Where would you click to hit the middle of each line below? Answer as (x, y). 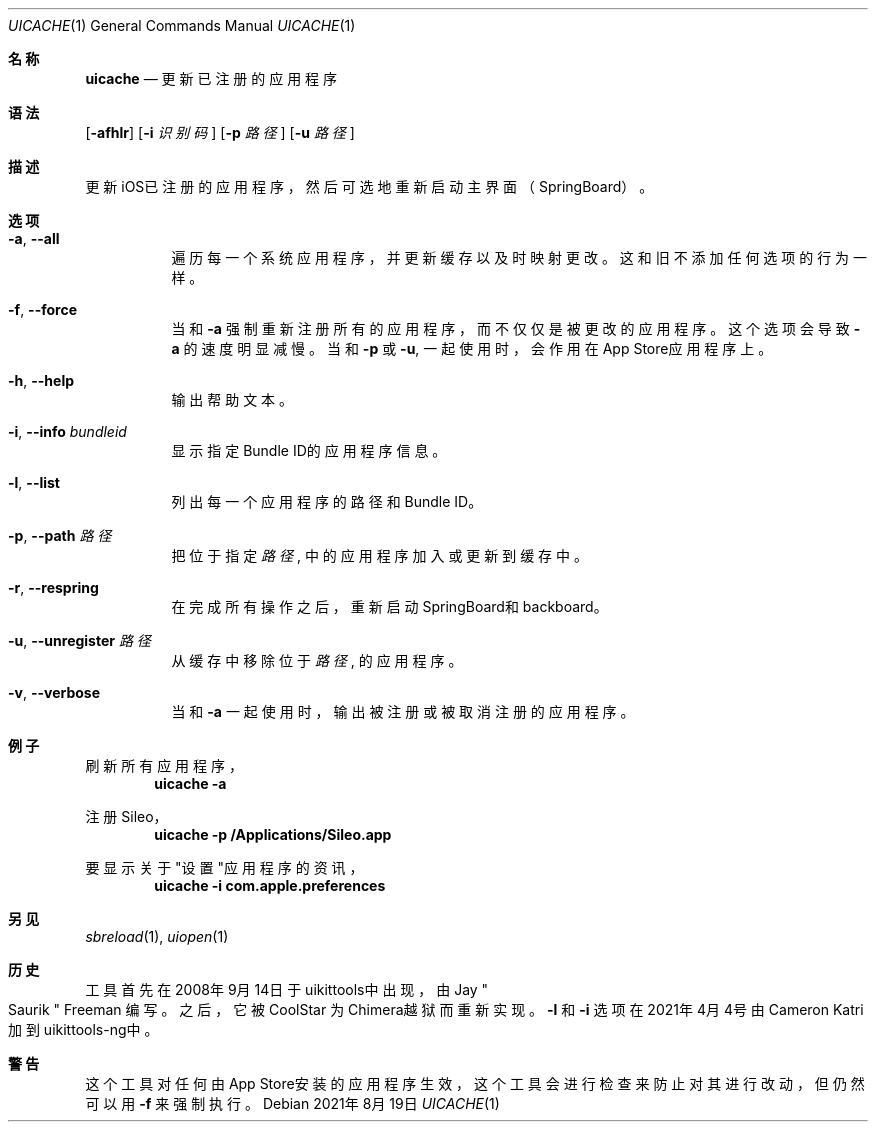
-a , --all (34, 238)
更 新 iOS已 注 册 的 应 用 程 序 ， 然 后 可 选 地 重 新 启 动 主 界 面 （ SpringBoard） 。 (369, 186)
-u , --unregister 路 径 (79, 640)
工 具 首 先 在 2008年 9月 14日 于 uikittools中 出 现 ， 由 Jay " (287, 989)
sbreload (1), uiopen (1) (157, 936)
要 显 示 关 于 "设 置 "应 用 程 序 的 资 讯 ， (224, 867)
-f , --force (42, 309)
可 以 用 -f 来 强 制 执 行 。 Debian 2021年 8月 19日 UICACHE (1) (292, 1103)
